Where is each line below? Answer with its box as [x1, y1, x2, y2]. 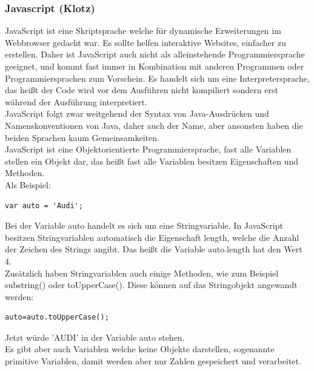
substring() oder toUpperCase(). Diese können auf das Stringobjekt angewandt [5, 278, 298, 291]
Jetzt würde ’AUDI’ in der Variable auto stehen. [5, 330, 185, 343]
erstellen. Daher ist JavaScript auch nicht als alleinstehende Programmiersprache [5, 48, 305, 61]
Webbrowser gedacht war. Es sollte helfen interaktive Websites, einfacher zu [5, 36, 286, 48]
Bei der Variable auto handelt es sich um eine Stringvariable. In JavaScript [5, 219, 283, 232]
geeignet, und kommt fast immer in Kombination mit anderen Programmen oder [5, 60, 304, 72]
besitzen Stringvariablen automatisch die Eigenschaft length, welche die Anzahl [5, 231, 299, 243]
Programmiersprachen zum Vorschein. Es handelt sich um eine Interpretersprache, [5, 71, 310, 84]
